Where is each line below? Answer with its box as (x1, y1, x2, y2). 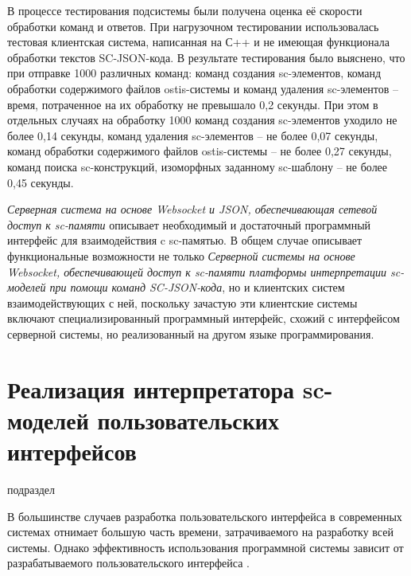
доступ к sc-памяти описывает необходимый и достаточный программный (7, 216, 371, 233)
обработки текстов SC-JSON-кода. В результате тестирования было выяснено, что (7, 49, 405, 65)
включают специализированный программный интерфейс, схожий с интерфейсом (7, 310, 400, 327)
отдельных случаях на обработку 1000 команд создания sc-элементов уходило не (7, 112, 397, 128)
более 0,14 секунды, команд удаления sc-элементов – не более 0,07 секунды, (7, 127, 378, 143)
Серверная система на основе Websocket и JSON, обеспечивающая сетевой (7, 201, 378, 217)
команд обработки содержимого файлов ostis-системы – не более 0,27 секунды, (7, 143, 392, 159)
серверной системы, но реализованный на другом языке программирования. (7, 325, 374, 342)
